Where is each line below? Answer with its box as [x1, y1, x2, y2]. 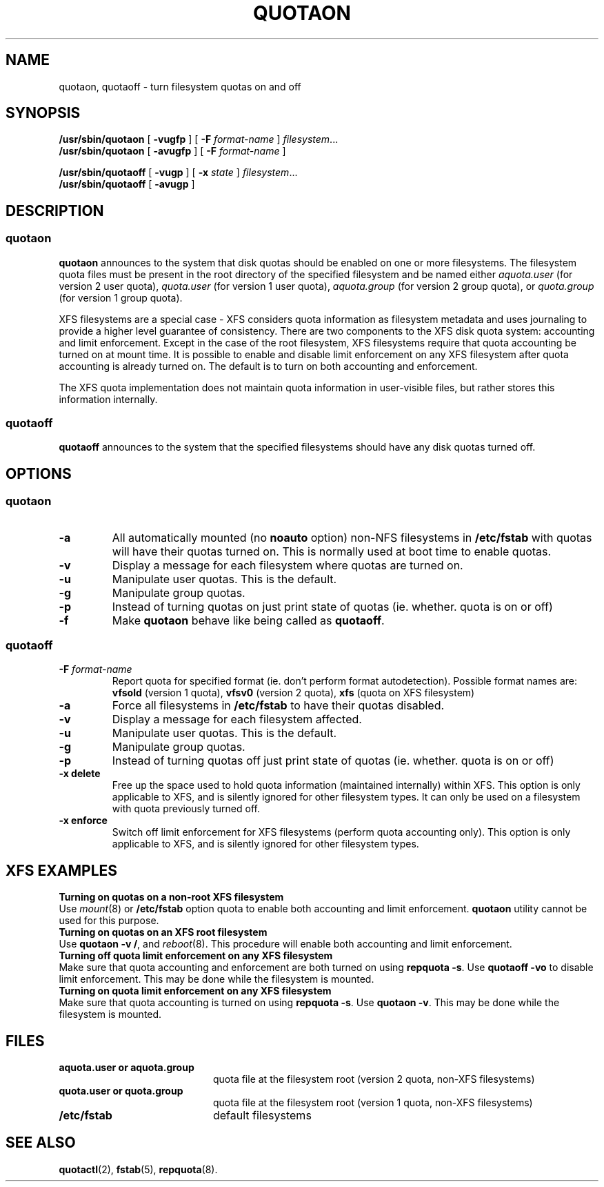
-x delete [59, 767, 101, 780]
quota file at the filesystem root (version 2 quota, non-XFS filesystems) [213, 1073, 535, 1086]
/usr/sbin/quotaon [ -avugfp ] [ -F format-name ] [59, 145, 286, 157]
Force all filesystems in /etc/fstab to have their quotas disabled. [112, 698, 445, 713]
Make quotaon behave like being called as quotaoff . [112, 613, 385, 627]
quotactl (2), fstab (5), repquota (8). [59, 1163, 218, 1175]
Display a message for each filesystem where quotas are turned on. [112, 558, 463, 572]
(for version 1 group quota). [59, 291, 183, 304]
